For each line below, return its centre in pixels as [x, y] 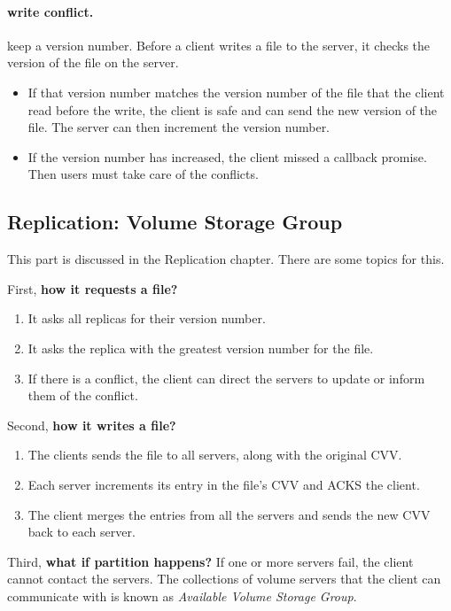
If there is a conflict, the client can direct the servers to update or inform [226, 378]
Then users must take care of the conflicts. [143, 174]
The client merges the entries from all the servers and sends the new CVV [229, 514]
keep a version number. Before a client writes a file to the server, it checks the [219, 45]
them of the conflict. [83, 395]
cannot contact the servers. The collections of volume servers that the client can [224, 579]
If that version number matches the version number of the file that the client [236, 92]
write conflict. [51, 11]
